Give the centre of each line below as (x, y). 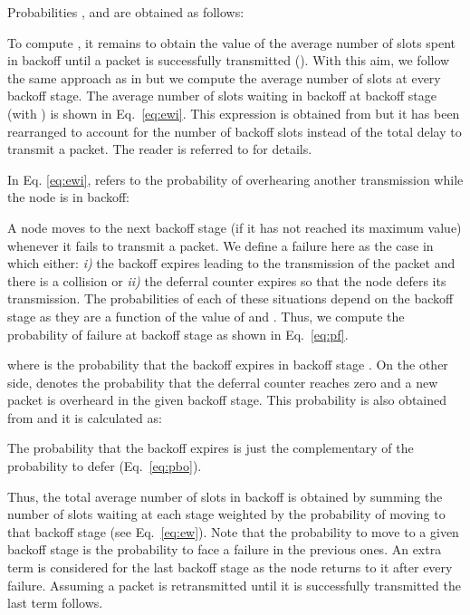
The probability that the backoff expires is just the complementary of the (211, 448)
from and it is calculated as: (85, 417)
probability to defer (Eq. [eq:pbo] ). (105, 466)
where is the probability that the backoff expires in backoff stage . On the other (228, 365)
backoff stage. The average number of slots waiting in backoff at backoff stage (222, 96)
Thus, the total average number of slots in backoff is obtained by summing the (225, 496)
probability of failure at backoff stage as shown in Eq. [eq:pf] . (178, 334)
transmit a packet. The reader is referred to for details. (160, 149)
